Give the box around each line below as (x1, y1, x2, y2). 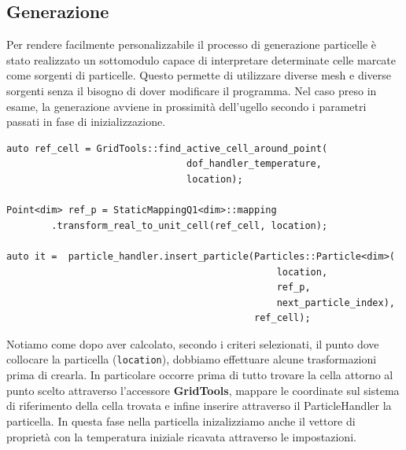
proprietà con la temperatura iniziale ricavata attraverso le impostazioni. (6, 428, 356, 444)
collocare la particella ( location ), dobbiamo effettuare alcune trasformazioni (6, 351, 377, 367)
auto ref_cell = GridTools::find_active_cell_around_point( (6, 142, 328, 154)
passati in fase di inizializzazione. (6, 113, 166, 130)
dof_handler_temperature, (186, 158, 322, 170)
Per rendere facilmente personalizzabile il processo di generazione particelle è (6, 36, 377, 53)
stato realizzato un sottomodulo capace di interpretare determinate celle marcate (6, 51, 397, 68)
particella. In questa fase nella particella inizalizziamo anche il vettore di (6, 412, 356, 429)
